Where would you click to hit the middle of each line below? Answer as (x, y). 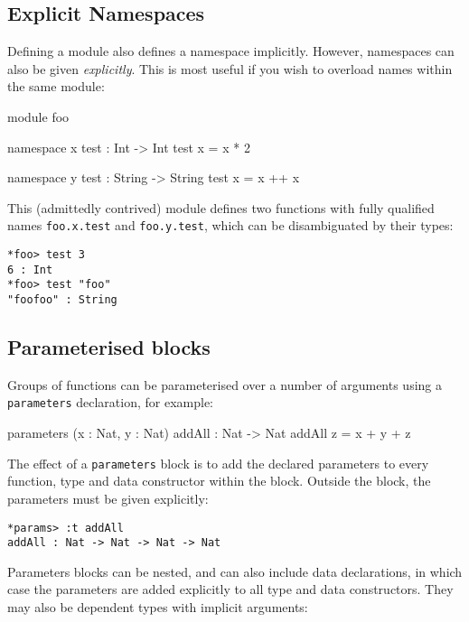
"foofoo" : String (62, 299)
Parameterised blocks (109, 347)
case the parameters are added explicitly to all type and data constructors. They (230, 589)
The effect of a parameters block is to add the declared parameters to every (218, 463)
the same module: (56, 86)
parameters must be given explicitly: (108, 498)
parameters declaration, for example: (111, 402)
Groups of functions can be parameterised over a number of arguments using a (225, 384)
